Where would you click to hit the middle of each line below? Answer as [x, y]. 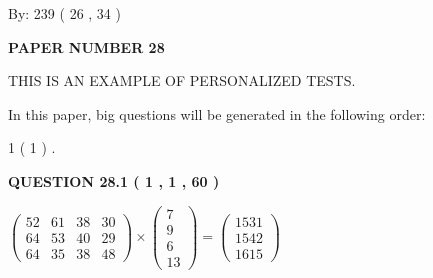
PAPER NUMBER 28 [86, 46]
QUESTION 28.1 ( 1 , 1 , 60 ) [114, 180]
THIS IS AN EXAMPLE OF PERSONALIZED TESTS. [182, 80]
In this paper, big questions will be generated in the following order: [217, 113]
